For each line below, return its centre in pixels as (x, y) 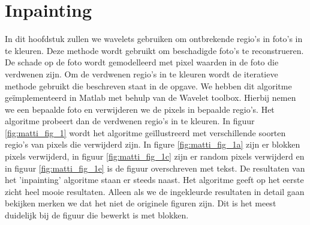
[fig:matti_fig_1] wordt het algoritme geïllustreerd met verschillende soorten (145, 132)
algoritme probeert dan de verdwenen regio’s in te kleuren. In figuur (130, 121)
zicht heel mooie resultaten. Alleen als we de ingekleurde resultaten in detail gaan (155, 191)
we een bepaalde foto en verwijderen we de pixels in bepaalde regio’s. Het (140, 109)
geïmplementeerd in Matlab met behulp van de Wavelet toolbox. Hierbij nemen (151, 97)
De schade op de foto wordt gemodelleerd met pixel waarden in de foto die (142, 62)
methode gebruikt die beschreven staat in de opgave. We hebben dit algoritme (148, 85)
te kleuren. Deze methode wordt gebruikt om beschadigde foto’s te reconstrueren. (154, 50)
